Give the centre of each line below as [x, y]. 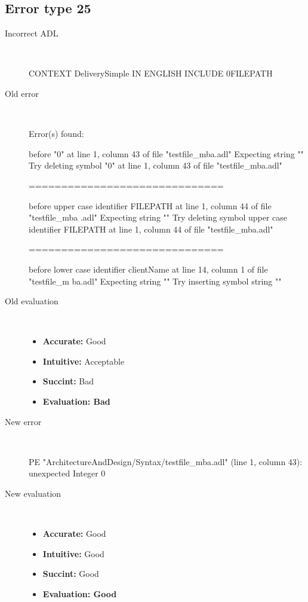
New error [23, 421]
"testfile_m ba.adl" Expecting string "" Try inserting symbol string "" [155, 281]
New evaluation [33, 493]
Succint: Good [71, 574]
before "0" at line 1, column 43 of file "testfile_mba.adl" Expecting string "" [166, 153]
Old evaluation [32, 301]
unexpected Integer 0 [67, 473]
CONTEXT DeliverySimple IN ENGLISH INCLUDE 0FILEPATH [151, 73]
